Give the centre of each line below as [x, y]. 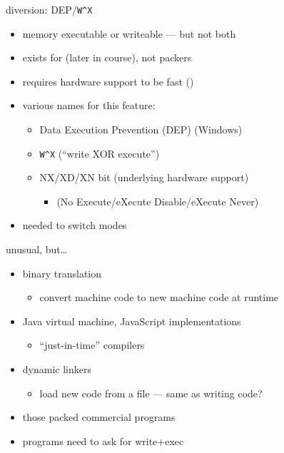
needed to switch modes [75, 225]
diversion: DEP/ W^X [49, 9]
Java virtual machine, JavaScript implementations [132, 321]
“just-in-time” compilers [92, 345]
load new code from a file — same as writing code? [151, 393]
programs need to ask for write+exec [103, 441]
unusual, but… [37, 249]
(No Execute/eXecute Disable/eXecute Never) [158, 201]
